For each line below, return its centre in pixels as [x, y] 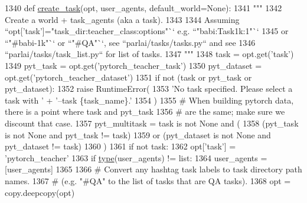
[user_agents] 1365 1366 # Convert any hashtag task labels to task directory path [153, 169]
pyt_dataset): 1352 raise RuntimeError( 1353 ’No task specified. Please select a [149, 89]
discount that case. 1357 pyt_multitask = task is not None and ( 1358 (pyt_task [152, 123]
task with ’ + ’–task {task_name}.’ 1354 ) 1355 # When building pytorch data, [149, 100]
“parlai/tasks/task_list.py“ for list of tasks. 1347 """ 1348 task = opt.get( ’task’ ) [149, 54]
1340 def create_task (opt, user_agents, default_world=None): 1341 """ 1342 [143, 8]
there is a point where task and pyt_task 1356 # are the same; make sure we [145, 112]
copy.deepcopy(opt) [40, 192]
